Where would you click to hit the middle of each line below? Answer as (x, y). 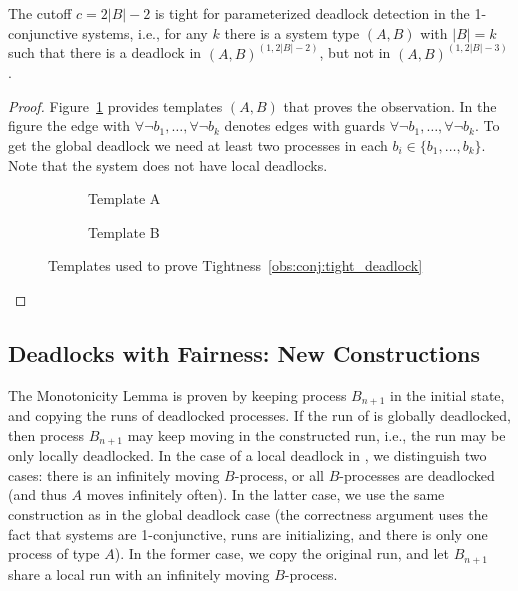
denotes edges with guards (305, 125)
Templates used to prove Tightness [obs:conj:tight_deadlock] (235, 265)
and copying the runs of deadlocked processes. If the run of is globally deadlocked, (259, 415)
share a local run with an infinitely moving (139, 573)
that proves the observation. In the (390, 105)
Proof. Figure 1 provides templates (115, 105)
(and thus (37, 494)
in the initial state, (447, 394)
